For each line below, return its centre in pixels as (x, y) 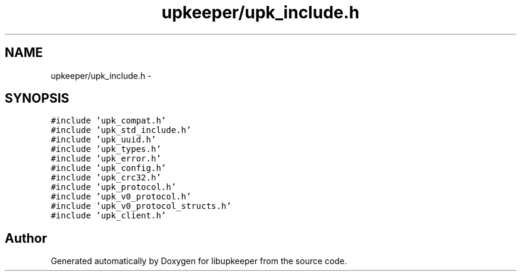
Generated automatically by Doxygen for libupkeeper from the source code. (199, 261)
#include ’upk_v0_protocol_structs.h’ (141, 206)
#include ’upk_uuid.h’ (103, 140)
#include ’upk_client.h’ (109, 216)
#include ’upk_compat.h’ (109, 121)
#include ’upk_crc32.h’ (106, 178)
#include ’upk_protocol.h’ (114, 187)
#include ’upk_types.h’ (106, 149)
